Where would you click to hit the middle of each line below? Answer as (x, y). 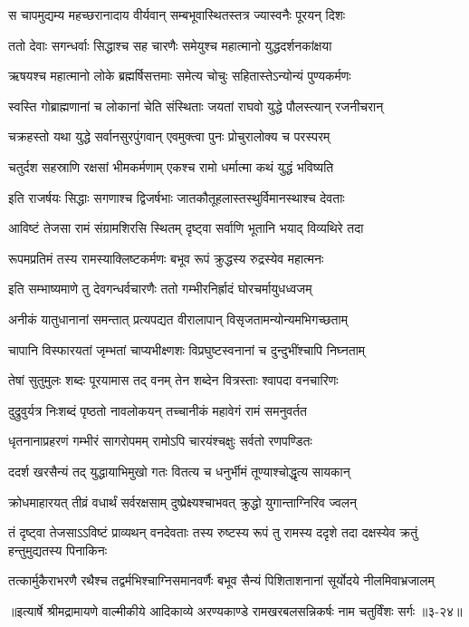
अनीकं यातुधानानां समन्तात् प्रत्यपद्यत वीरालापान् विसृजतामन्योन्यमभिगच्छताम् (178, 318)
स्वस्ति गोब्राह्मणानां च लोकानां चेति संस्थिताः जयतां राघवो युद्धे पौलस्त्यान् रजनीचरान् (196, 106)
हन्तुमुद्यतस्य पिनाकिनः (57, 550)
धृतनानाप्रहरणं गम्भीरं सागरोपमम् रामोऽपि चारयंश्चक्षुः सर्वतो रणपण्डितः (160, 441)
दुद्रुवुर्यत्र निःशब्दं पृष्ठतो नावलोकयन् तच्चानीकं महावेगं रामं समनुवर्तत (158, 410)
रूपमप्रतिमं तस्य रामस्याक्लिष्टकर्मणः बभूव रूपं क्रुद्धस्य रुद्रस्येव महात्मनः (166, 258)
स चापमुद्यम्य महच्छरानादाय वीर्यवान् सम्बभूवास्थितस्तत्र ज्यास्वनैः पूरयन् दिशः (177, 14)
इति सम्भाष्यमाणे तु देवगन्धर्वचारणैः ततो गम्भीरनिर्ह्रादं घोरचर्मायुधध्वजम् (160, 289)
